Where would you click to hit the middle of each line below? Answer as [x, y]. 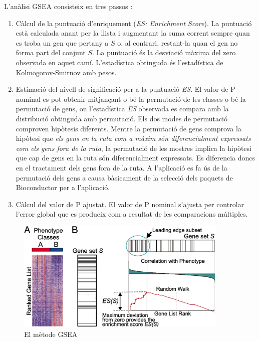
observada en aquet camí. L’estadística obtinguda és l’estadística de [119, 62]
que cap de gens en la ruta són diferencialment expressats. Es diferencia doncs [136, 158]
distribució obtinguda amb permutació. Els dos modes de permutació [121, 118]
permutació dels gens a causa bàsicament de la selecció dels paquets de [124, 177]
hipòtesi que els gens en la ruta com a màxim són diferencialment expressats [133, 138]
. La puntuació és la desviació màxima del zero [164, 52]
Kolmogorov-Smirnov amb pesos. [66, 72]
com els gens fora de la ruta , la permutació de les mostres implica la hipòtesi [134, 148]
